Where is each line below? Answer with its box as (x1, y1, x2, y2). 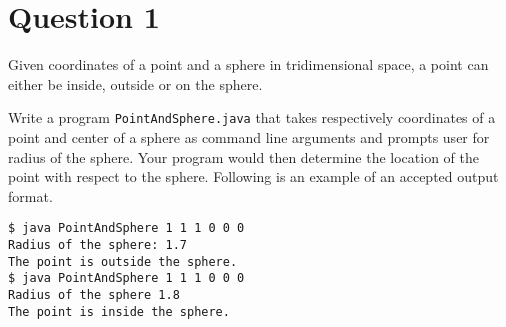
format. (8, 185, 53, 206)
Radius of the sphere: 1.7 (8, 238, 187, 252)
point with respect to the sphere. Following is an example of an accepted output (8, 166, 499, 187)
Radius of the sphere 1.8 (8, 287, 180, 302)
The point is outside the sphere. (8, 254, 238, 269)
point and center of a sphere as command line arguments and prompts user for (8, 126, 490, 147)
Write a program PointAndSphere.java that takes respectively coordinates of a (8, 107, 496, 128)
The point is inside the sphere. (8, 304, 230, 319)
